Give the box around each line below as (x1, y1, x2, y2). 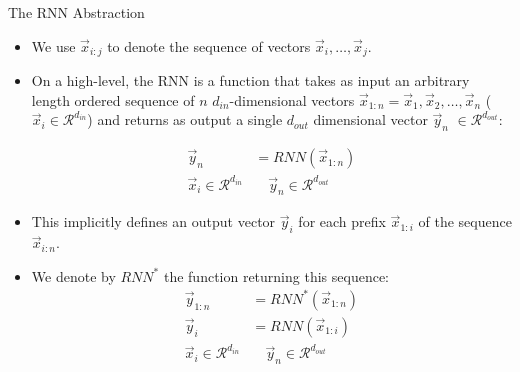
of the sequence (418, 211, 512, 232)
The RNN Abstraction (8, 2, 145, 22)
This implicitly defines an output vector (31, 211, 276, 232)
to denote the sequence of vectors (107, 35, 311, 56)
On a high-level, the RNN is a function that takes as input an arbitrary (31, 70, 470, 91)
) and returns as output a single (87, 109, 283, 130)
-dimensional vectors (229, 89, 355, 110)
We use (31, 35, 76, 56)
